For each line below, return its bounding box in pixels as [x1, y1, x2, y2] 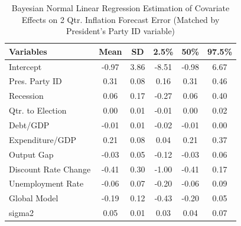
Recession [9, 89, 44, 102]
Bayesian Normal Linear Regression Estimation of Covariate [11, 2, 230, 14]
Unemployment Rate [9, 177, 84, 190]
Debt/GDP [9, 119, 50, 131]
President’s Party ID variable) [66, 25, 175, 37]
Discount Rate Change [9, 162, 91, 175]
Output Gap [9, 148, 54, 160]
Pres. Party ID [9, 75, 62, 87]
